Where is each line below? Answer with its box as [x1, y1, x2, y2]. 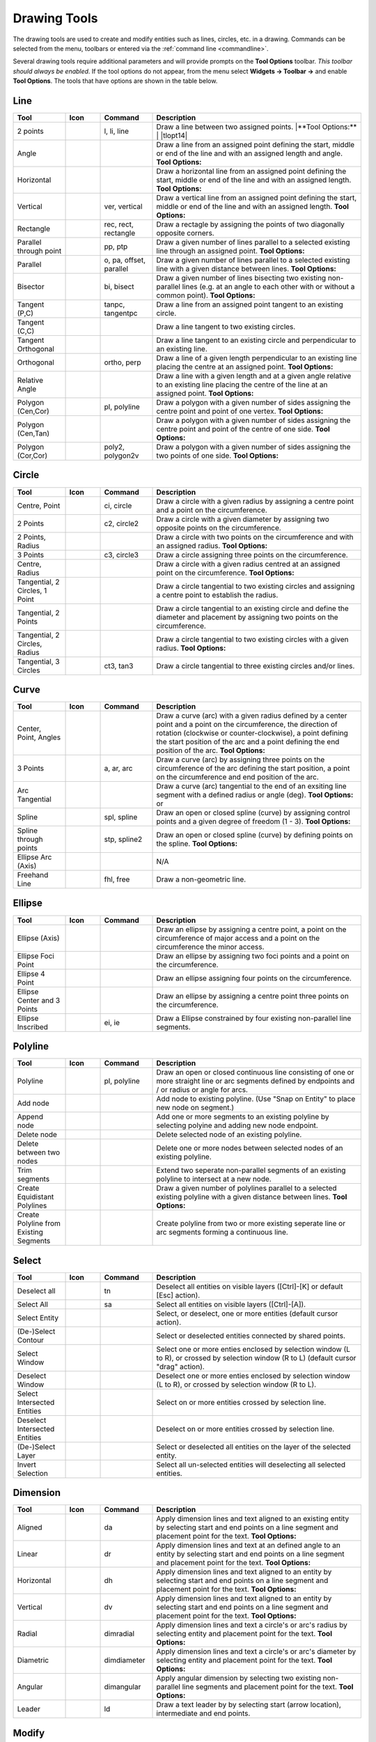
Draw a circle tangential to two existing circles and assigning [156, 581, 355, 591]
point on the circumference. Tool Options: [156, 568, 295, 578]
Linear [17, 1549, 38, 1559]
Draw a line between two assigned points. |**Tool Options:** [156, 122, 357, 132]
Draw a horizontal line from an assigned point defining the [156, 167, 347, 176]
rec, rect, [104, 219, 134, 229]
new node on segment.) [156, 1103, 235, 1113]
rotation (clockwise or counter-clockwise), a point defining [156, 728, 348, 738]
